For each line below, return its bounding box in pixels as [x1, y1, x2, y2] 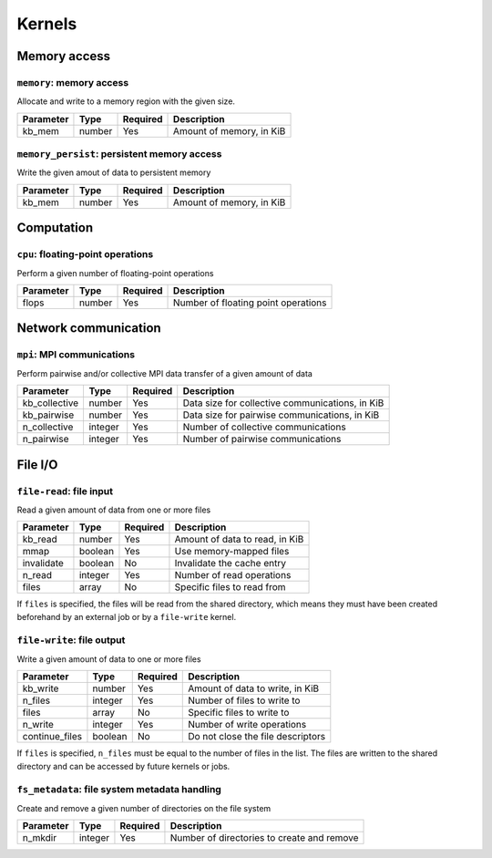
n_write [22, 718, 55, 731]
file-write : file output [16, 634, 126, 646]
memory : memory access [16, 76, 129, 88]
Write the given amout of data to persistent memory [16, 167, 211, 178]
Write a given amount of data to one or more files [16, 653, 201, 665]
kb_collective [22, 397, 79, 409]
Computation [16, 220, 94, 236]
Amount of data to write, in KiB [188, 682, 320, 695]
